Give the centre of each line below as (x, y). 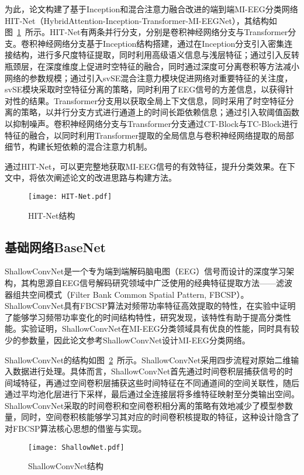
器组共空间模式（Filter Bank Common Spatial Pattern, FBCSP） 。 (127, 294)
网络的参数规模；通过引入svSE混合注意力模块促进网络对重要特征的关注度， (149, 78)
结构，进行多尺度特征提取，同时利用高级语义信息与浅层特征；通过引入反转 (156, 55)
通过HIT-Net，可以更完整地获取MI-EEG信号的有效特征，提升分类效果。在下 (150, 166)
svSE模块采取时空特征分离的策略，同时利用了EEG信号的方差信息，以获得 (145, 89)
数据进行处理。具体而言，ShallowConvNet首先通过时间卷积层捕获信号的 (149, 371)
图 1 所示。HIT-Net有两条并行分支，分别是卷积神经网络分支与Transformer (146, 32)
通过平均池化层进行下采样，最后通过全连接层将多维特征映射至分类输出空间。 (152, 394)
